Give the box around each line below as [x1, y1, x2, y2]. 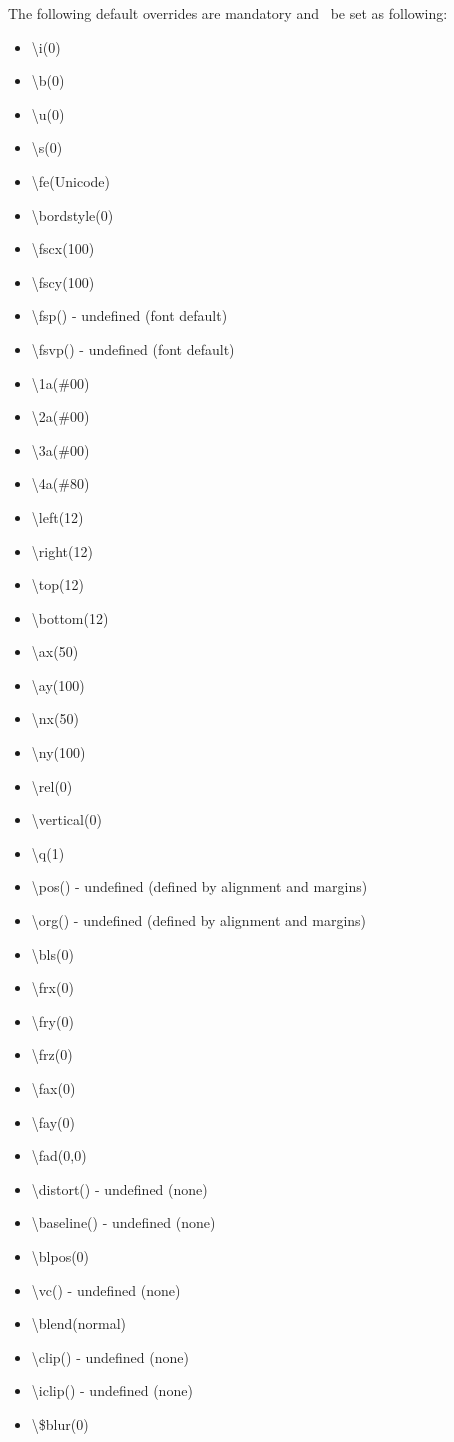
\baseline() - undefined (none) [31, 1212, 216, 1233]
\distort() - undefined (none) [31, 1178, 208, 1199]
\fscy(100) [31, 271, 95, 292]
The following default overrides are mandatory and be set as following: [8, 3, 448, 23]
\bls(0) [31, 943, 74, 964]
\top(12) [31, 574, 84, 595]
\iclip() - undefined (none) [31, 1380, 193, 1401]
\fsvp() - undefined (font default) [31, 338, 235, 359]
